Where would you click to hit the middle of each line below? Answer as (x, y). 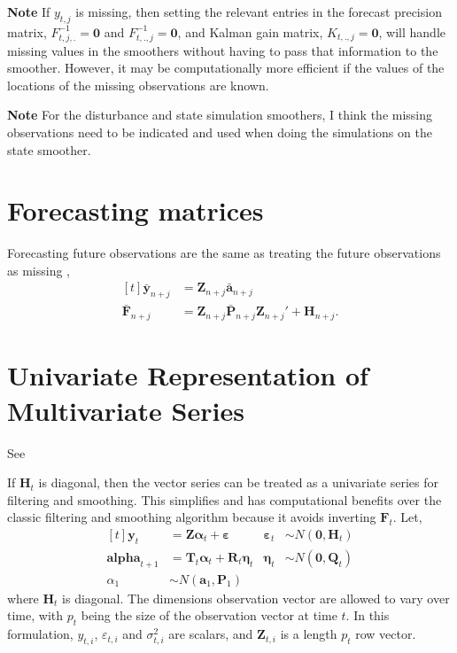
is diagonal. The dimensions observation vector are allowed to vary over (256, 598)
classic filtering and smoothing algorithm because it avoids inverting (192, 517)
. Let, (407, 517)
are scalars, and (211, 634)
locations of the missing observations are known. (138, 85)
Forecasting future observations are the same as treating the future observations (224, 253)
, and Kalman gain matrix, (250, 31)
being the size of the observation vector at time (209, 615)
